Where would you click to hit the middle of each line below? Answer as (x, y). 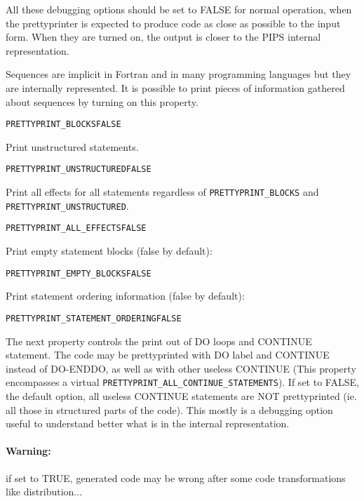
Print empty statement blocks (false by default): (109, 251)
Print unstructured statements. (72, 146)
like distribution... (44, 492)
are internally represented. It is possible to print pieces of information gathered (175, 87)
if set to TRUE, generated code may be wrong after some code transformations (176, 477)
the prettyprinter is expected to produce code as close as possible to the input (173, 23)
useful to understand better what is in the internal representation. (148, 423)
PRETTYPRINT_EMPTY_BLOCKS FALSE (79, 273)
